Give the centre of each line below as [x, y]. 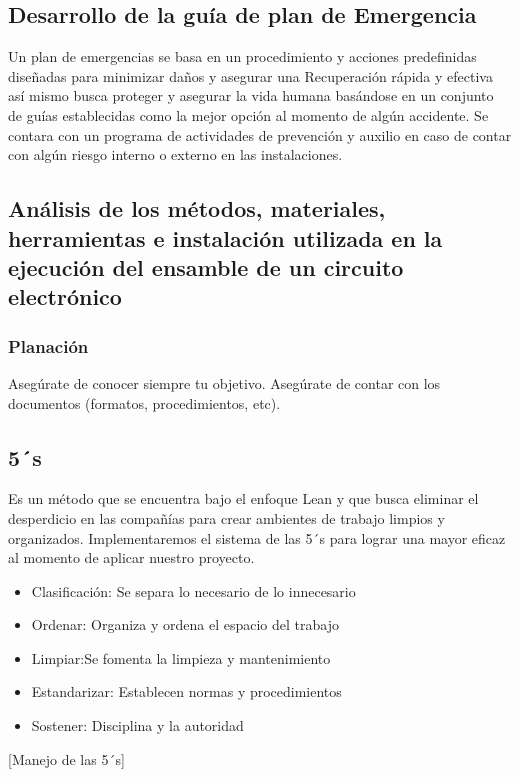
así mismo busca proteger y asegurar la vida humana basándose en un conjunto [251, 95]
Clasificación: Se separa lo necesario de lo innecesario [193, 590]
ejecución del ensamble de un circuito [206, 266]
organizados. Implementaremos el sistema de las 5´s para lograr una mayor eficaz [257, 537]
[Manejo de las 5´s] [66, 758]
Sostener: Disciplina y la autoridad [137, 725]
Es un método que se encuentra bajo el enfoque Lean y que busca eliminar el [243, 498]
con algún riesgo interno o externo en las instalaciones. [175, 154]
